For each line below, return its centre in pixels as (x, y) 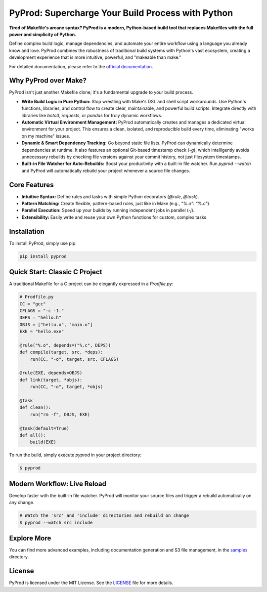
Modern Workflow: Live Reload (58, 484)
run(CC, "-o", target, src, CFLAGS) (74, 359)
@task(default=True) (44, 428)
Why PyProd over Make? (48, 81)
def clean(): (35, 407)
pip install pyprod (43, 256)
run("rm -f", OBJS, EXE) (60, 414)
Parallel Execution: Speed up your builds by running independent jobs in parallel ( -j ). (108, 211)
